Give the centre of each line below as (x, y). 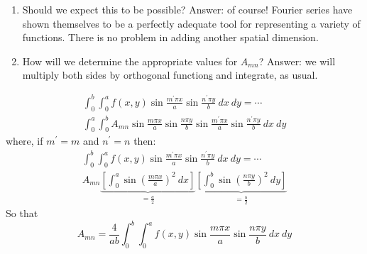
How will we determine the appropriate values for (130, 61)
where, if (24, 141)
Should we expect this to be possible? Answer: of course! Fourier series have (187, 9)
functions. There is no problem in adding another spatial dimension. (170, 37)
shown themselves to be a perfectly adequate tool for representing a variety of (191, 23)
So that (22, 213)
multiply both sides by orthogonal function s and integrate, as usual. (170, 75)
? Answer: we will (297, 61)
